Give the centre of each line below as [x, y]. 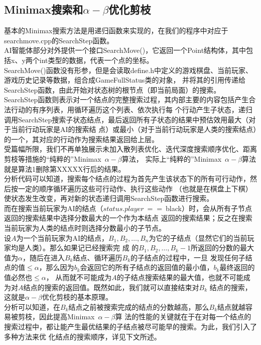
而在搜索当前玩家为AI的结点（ [54, 208]
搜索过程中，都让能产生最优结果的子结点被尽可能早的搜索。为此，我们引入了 [130, 327]
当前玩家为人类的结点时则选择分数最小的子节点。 [85, 228]
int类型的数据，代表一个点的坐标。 [96, 60]
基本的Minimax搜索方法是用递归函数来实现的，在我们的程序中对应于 [116, 30]
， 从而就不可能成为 [79, 277]
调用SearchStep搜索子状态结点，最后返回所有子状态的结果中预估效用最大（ [126, 119]
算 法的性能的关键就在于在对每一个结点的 [183, 317]
